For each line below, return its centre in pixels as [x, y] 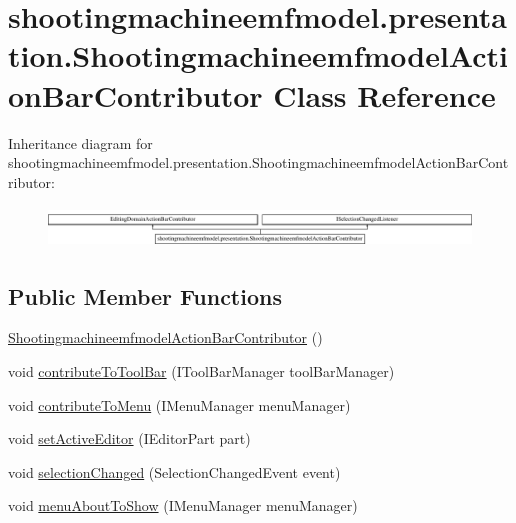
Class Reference [384, 94]
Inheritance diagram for [80, 142]
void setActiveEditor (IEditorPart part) [129, 438]
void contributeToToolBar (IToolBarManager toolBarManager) [201, 371]
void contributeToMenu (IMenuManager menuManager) [179, 404]
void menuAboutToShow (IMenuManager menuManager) [183, 505]
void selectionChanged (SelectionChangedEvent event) [174, 471]
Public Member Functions [145, 295]
